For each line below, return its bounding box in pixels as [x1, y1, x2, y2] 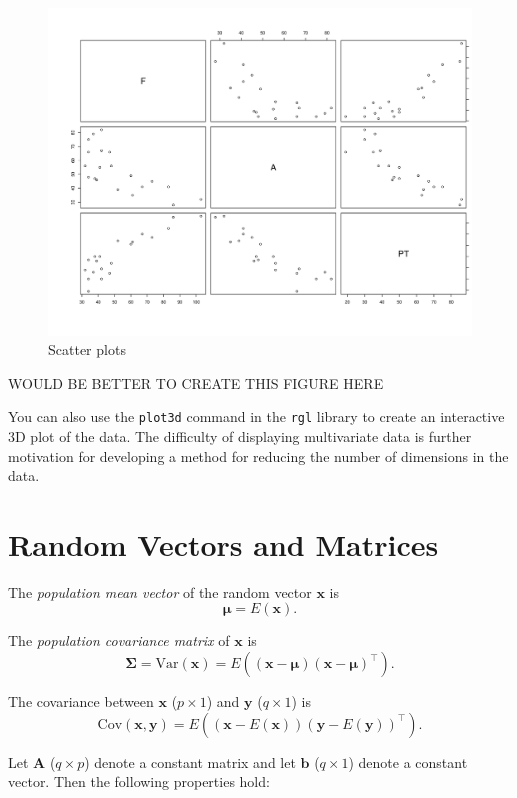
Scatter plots [48, 339, 126, 360]
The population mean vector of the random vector [8, 581, 312, 602]
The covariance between [8, 691, 154, 712]
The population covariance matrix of [8, 630, 230, 651]
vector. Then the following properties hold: [8, 771, 270, 792]
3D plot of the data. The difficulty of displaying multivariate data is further [8, 425, 472, 446]
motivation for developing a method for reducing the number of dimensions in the [8, 445, 509, 466]
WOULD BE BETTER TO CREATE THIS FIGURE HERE [8, 372, 384, 393]
